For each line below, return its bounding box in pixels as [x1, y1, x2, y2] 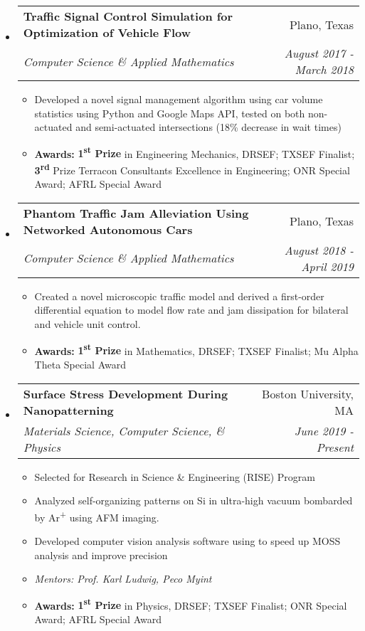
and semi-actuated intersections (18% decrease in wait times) [75, 120, 342, 134]
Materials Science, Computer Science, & [23, 422, 225, 439]
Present [316, 438, 354, 455]
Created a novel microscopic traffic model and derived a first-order [34, 288, 324, 303]
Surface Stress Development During [23, 385, 228, 402]
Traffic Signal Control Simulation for [23, 8, 233, 24]
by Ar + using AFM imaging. [34, 507, 159, 524]
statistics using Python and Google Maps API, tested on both [34, 105, 305, 120]
